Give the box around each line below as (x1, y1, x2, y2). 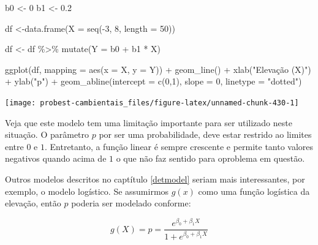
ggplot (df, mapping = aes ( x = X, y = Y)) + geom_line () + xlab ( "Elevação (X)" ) (5, 62, 311, 75)
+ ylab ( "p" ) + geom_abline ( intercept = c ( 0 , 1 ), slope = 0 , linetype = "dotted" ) (5, 75, 302, 88)
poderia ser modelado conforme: (71, 197, 191, 209)
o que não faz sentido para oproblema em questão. (116, 152, 305, 165)
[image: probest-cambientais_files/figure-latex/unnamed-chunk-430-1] (5, 98, 299, 107)
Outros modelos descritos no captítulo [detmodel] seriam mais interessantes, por (5, 173, 305, 185)
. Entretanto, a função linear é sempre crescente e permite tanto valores (44, 140, 314, 153)
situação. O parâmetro (5, 128, 89, 141)
